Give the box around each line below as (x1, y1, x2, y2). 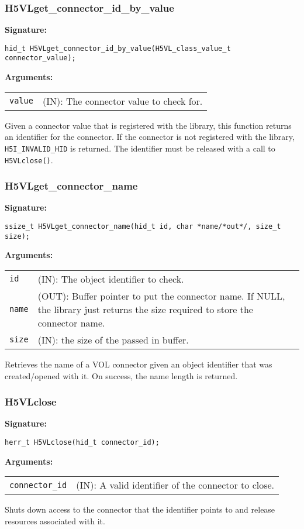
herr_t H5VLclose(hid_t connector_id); (5, 438, 160, 446)
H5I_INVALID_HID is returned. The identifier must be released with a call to (5, 142, 275, 154)
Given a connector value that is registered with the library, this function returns (5, 119, 292, 131)
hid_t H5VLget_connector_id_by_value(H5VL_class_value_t (5, 44, 231, 53)
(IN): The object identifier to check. (37, 272, 184, 286)
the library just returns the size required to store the (37, 302, 253, 316)
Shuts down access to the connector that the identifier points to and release (5, 503, 275, 516)
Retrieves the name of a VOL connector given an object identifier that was (5, 358, 272, 370)
